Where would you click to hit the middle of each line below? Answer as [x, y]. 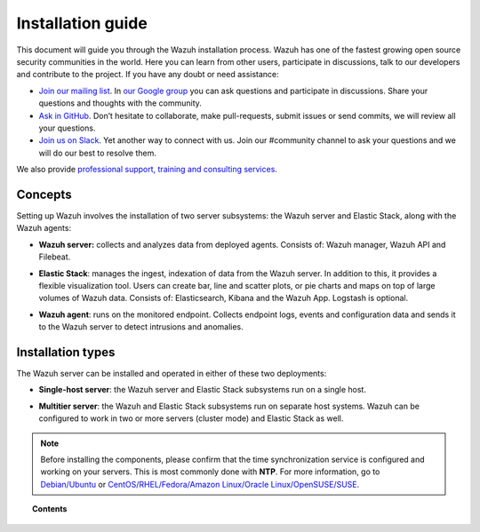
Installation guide [82, 23]
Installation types [66, 352]
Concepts [44, 194]
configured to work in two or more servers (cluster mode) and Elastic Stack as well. [191, 418]
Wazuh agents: [44, 228]
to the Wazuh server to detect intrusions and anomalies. [141, 327]
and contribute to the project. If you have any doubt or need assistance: [148, 75]
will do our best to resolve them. [98, 153]
